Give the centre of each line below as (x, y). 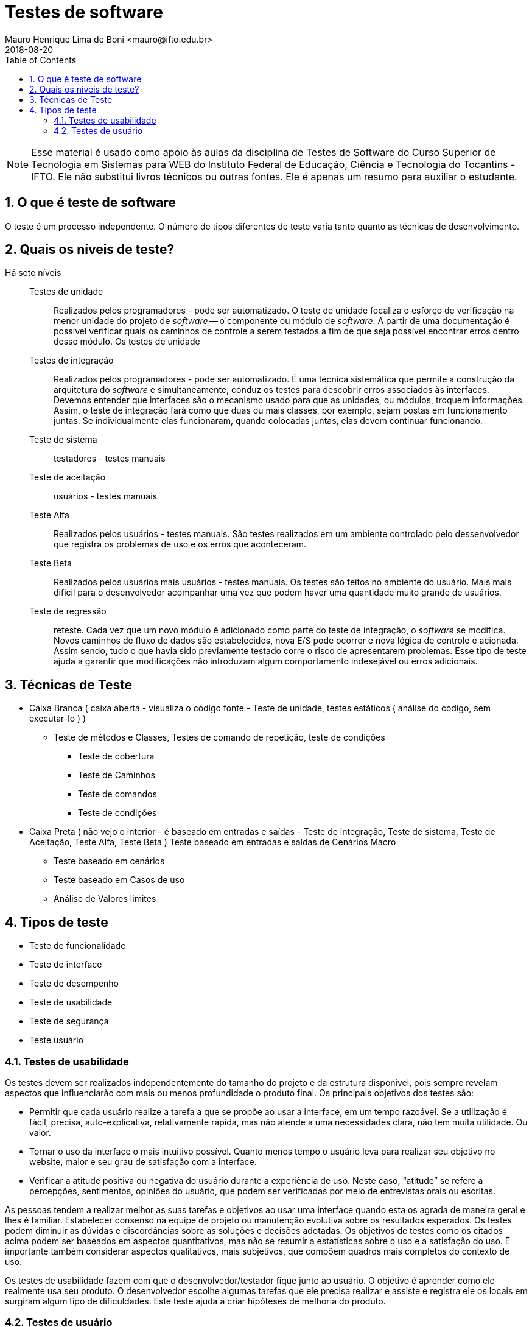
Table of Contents (41, 60)
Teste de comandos (117, 794)
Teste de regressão (68, 611)
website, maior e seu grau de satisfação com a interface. (143, 1161)
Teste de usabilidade (71, 1002)
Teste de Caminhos (117, 775)
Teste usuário (57, 1040)
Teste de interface (66, 965)
